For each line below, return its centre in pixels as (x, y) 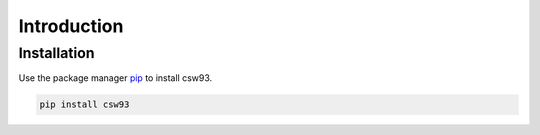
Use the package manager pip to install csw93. (115, 78)
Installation (56, 53)
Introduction (71, 26)
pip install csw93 (84, 104)
